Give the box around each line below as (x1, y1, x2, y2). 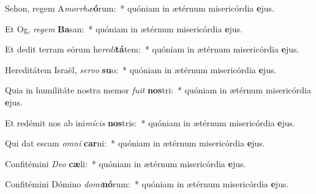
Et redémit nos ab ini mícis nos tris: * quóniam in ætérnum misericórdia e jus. (5, 116, 295, 129)
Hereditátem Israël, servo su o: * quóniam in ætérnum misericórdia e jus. (5, 63, 277, 76)
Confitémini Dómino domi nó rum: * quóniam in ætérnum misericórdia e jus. (5, 178, 289, 190)
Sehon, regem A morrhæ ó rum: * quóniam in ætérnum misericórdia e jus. (5, 2, 274, 14)
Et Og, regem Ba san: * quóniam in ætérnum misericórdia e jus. (5, 22, 243, 35)
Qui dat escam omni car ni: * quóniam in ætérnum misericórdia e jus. (5, 137, 265, 149)
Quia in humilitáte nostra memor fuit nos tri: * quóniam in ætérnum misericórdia (5, 84, 311, 96)
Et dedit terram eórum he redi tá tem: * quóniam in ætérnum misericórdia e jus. (5, 43, 299, 56)
